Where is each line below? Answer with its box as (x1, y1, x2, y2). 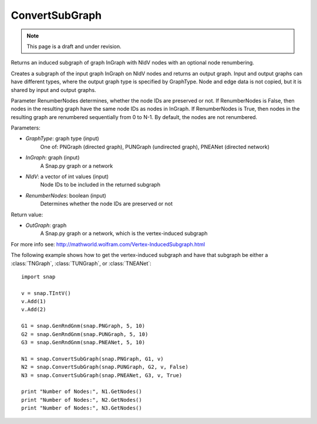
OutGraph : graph (25, 222, 67, 229)
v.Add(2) (21, 306, 46, 313)
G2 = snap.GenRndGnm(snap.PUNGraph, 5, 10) (21, 331, 149, 337)
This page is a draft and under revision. (26, 43, 122, 50)
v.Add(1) (21, 298, 46, 305)
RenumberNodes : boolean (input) (25, 192, 107, 199)
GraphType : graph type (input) (25, 135, 99, 142)
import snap (21, 273, 56, 280)
